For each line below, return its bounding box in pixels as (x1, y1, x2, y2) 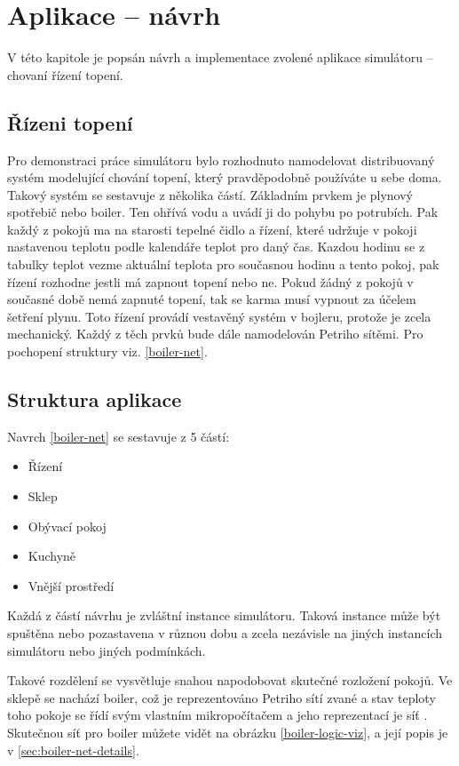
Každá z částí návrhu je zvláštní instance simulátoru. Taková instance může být (7, 606, 441, 625)
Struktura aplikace (7, 386, 182, 413)
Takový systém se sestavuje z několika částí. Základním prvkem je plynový (7, 185, 414, 203)
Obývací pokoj (28, 516, 107, 535)
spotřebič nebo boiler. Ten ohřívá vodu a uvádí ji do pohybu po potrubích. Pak (7, 203, 439, 221)
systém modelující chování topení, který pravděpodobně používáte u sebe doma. (7, 168, 442, 187)
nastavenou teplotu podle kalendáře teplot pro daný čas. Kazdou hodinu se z (7, 237, 425, 256)
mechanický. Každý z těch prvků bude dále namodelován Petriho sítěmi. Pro (7, 324, 423, 343)
